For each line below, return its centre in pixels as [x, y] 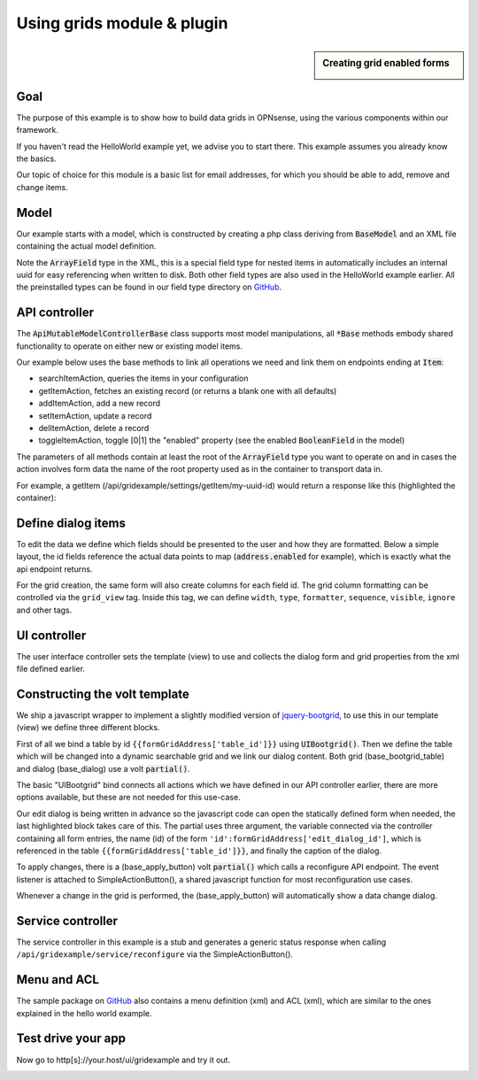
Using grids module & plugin [122, 23]
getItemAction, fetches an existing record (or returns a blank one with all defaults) [188, 390]
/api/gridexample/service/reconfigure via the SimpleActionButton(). [155, 954]
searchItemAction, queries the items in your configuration [143, 378]
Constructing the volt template [103, 694]
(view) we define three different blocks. [88, 728]
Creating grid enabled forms [386, 63]
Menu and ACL [58, 980]
